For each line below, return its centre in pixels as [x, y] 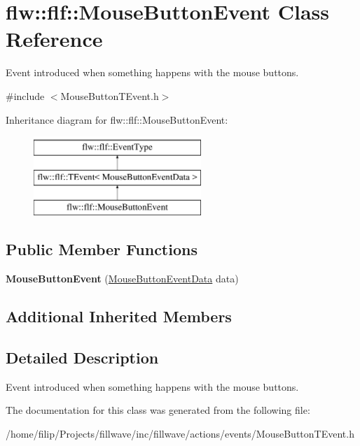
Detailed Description [82, 358]
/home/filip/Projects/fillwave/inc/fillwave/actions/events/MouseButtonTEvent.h [180, 434]
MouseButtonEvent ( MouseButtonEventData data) [122, 279]
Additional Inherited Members [119, 316]
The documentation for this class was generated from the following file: [158, 410]
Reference [54, 39]
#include [25, 95]
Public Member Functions [102, 249]
